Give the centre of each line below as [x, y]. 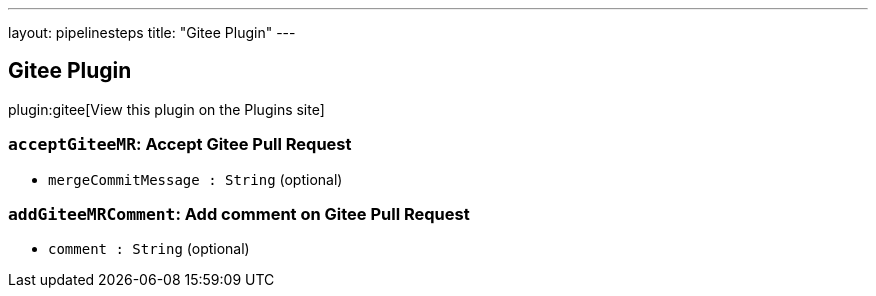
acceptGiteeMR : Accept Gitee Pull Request [180, 144]
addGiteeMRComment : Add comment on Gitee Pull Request [239, 213]
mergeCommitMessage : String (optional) [195, 179]
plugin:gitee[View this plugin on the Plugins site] [166, 109]
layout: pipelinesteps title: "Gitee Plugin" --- [152, 32]
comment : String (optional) [149, 249]
